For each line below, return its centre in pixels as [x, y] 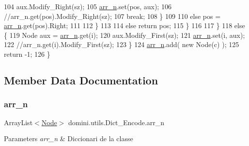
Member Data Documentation [81, 80]
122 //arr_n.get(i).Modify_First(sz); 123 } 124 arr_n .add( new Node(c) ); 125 [122, 44]
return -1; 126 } [27, 54]
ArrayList [18, 122]
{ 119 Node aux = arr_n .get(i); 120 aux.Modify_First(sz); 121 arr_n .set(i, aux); [124, 35]
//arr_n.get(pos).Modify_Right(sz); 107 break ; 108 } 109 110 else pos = [112, 16]
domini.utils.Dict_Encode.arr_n [116, 122]
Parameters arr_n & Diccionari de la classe [69, 138]
